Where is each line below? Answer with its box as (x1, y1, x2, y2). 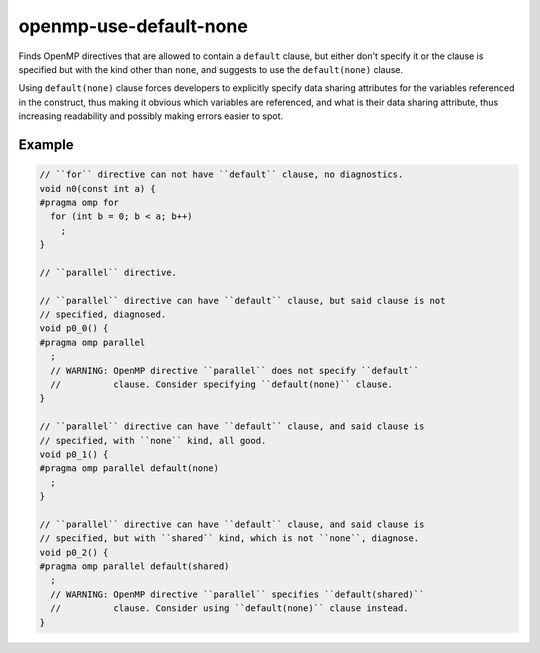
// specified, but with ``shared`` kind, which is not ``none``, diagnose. (39, 533, 420, 544)
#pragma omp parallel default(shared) (39, 561, 230, 572)
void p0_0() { (39, 323, 109, 334)
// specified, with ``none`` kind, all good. (39, 435, 267, 446)
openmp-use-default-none (18, 15, 249, 37)
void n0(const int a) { (39, 183, 157, 194)
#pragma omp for (39, 196, 120, 208)
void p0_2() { (39, 546, 109, 558)
